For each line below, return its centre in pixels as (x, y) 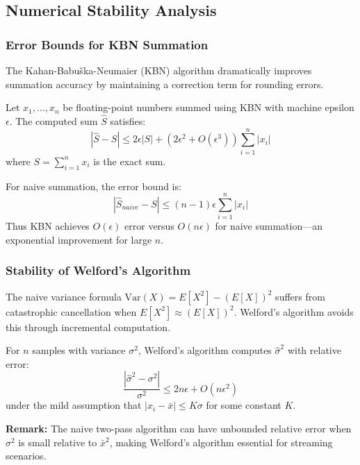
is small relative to (58, 442)
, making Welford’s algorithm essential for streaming (221, 442)
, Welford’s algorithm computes (205, 350)
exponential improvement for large (79, 239)
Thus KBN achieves (48, 226)
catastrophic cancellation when (71, 311)
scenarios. (26, 456)
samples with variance (79, 350)
